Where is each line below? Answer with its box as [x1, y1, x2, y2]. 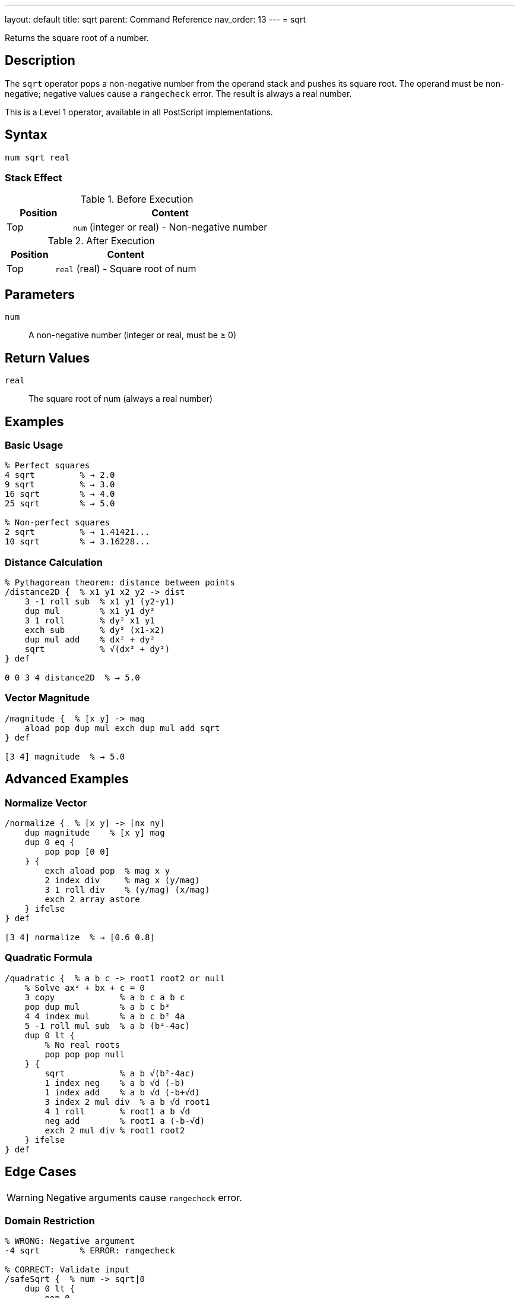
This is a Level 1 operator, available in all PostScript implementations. [5, 106, 273, 117]
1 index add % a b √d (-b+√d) [45, 1087, 200, 1097]
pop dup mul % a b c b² [24, 1001, 170, 1012]
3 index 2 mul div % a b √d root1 [45, 1097, 210, 1107]
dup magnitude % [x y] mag [24, 828, 165, 838]
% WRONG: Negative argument [5, 1236, 135, 1246]
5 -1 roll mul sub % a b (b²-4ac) [24, 1020, 190, 1031]
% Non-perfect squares [5, 518, 110, 528]
